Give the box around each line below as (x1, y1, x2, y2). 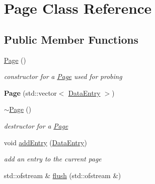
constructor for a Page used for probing (4, 71, 122, 81)
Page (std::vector (4, 87, 57, 98)
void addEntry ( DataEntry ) (4, 137, 87, 147)
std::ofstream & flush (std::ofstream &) (4, 170, 121, 180)
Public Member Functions (4, 31, 138, 47)
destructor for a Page (4, 120, 68, 131)
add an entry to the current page (4, 154, 102, 164)
